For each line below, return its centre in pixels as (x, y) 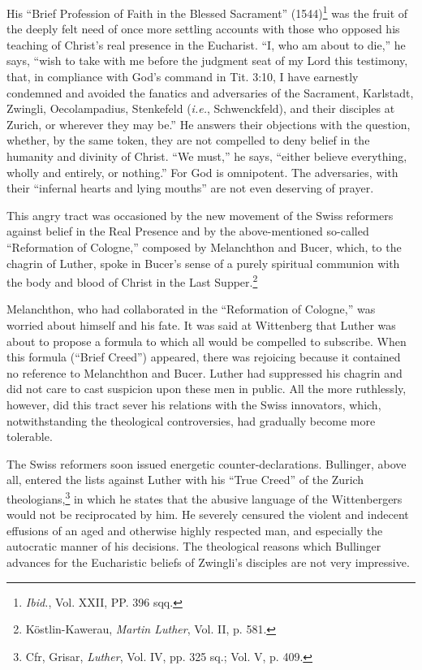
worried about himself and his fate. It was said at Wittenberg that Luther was (201, 325)
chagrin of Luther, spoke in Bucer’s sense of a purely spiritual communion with (203, 263)
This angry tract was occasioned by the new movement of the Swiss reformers (200, 215)
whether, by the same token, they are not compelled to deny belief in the (188, 140)
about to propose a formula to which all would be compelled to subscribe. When (207, 341)
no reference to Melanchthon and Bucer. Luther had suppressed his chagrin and (205, 372)
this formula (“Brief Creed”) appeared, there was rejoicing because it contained (204, 357)
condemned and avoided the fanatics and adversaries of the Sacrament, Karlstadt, (210, 92)
